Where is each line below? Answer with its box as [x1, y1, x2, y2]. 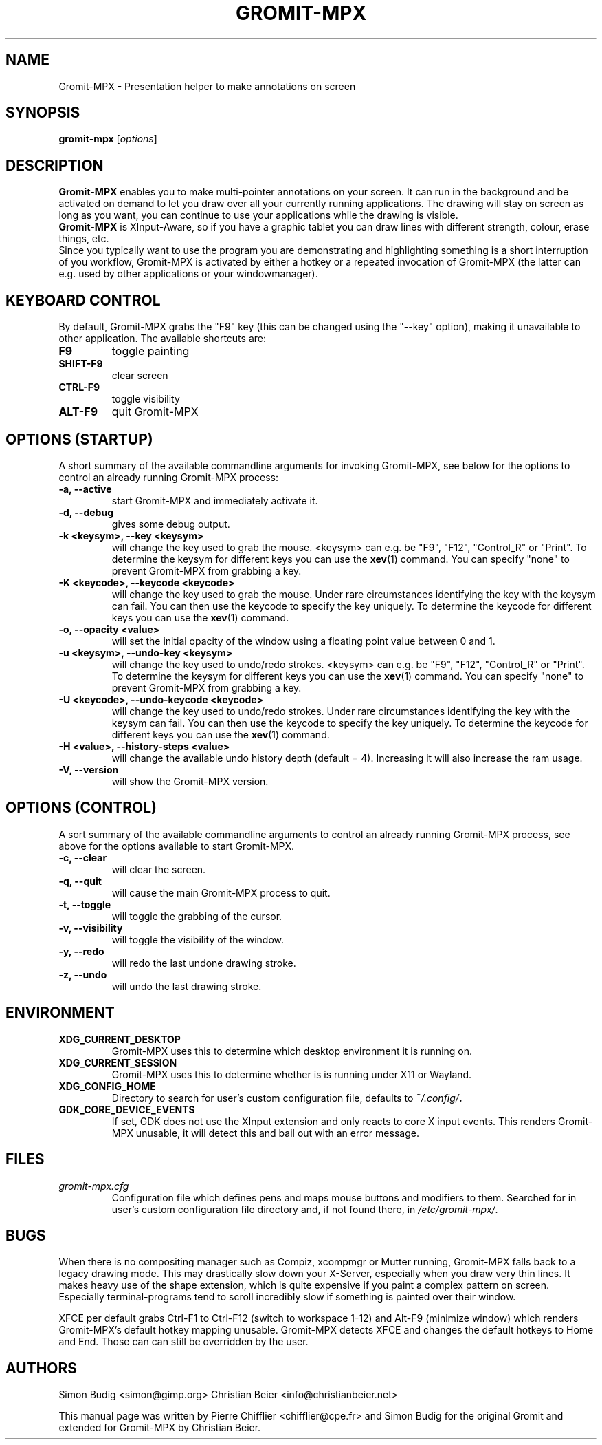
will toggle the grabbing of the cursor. [111, 910, 282, 922]
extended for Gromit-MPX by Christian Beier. [58, 1422, 261, 1434]
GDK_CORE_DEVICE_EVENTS [58, 1103, 195, 1115]
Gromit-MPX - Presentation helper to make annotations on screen [58, 80, 356, 92]
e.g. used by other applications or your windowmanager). [58, 268, 318, 280]
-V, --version [58, 763, 119, 775]
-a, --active [58, 482, 112, 495]
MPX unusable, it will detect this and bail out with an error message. [111, 1126, 419, 1139]
